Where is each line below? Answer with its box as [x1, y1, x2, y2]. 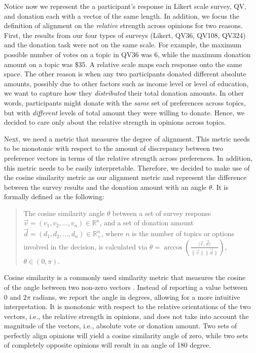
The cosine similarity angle [23, 208, 105, 218]
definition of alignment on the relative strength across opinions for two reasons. [4, 20, 243, 31]
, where [101, 228, 123, 239]
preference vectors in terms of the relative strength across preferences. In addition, [4, 152, 253, 163]
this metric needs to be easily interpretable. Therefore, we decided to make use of [4, 162, 250, 173]
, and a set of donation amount [100, 217, 194, 228]
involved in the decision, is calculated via [23, 241, 147, 251]
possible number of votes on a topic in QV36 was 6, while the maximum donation [4, 49, 251, 59]
